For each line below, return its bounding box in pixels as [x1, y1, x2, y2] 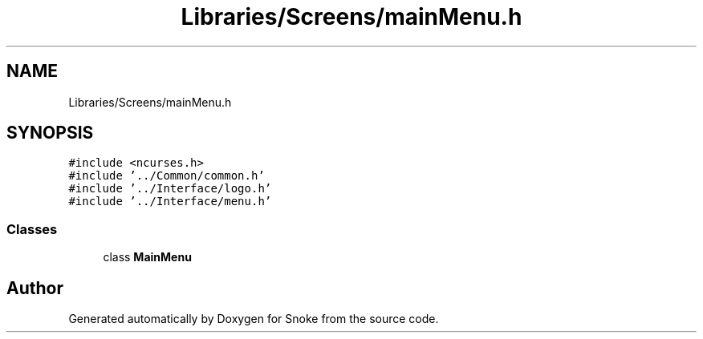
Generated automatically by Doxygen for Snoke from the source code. [68, 312, 439, 326]
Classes [6, 220, 58, 237]
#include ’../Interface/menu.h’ [68, 195, 272, 208]
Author [6, 277, 63, 298]
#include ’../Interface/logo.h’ [68, 182, 272, 196]
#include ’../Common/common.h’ [68, 169, 265, 183]
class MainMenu [103, 250, 192, 264]
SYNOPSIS [6, 123, 94, 143]
